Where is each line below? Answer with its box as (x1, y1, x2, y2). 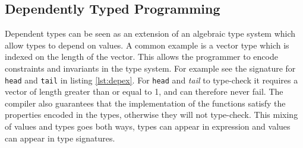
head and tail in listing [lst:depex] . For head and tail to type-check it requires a (5, 73, 298, 86)
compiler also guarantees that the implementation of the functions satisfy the (5, 96, 286, 109)
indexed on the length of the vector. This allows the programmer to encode (5, 50, 278, 63)
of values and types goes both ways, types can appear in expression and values (5, 120, 291, 133)
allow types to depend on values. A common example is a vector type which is (5, 38, 289, 51)
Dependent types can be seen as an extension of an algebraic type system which (5, 27, 296, 40)
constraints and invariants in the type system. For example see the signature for (5, 62, 296, 74)
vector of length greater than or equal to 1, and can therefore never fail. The (5, 85, 283, 98)
